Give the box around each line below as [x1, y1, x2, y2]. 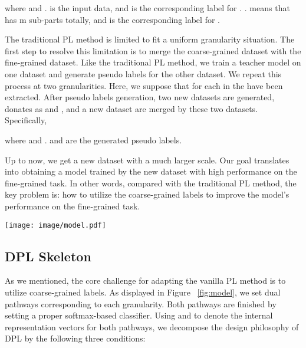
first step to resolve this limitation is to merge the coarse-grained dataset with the [5, 44, 301, 57]
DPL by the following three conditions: [5, 332, 146, 344]
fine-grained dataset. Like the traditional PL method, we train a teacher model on [5, 56, 301, 68]
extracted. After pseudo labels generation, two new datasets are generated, [5, 91, 275, 103]
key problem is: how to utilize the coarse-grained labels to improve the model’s [5, 188, 289, 201]
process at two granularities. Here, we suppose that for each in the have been [5, 79, 283, 91]
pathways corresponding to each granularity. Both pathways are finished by [5, 297, 277, 310]
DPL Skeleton [5, 247, 91, 265]
